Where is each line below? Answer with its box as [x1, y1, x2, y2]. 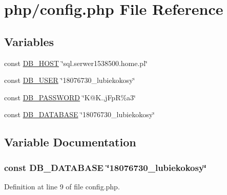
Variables [4, 33, 54, 49]
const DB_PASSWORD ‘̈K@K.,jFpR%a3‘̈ [4, 92, 136, 102]
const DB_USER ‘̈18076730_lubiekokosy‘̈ [4, 75, 135, 85]
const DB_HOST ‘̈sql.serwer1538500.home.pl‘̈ [4, 57, 148, 68]
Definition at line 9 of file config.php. [4, 181, 120, 191]
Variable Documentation [4, 134, 136, 150]
